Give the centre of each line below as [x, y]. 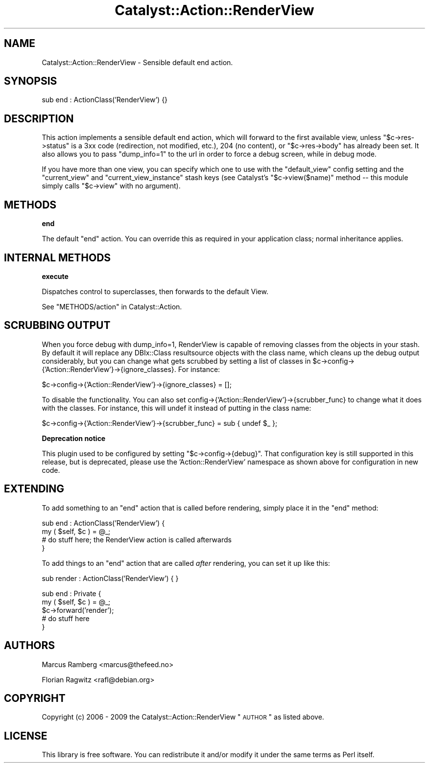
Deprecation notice [74, 438]
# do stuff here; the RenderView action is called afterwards [137, 539]
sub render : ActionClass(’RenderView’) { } [110, 578]
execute [55, 276]
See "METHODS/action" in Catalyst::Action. [112, 306]
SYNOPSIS [31, 81]
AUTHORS [30, 646]
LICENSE [26, 736]
